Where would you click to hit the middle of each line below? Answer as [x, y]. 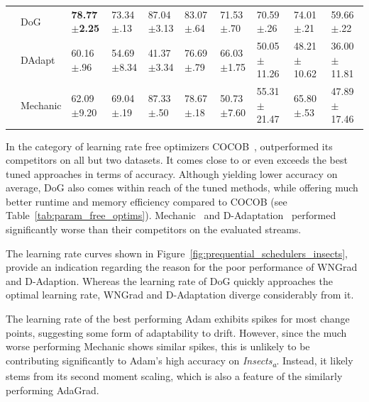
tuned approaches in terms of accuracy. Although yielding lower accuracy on [172, 173]
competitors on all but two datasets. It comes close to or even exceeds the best [177, 160]
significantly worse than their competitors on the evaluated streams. [154, 229]
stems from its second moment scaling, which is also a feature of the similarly [174, 375]
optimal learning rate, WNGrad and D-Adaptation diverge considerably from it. [180, 295]
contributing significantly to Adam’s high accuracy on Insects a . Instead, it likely [180, 361]
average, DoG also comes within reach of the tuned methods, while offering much [182, 188]
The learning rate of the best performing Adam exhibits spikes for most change [178, 319]
